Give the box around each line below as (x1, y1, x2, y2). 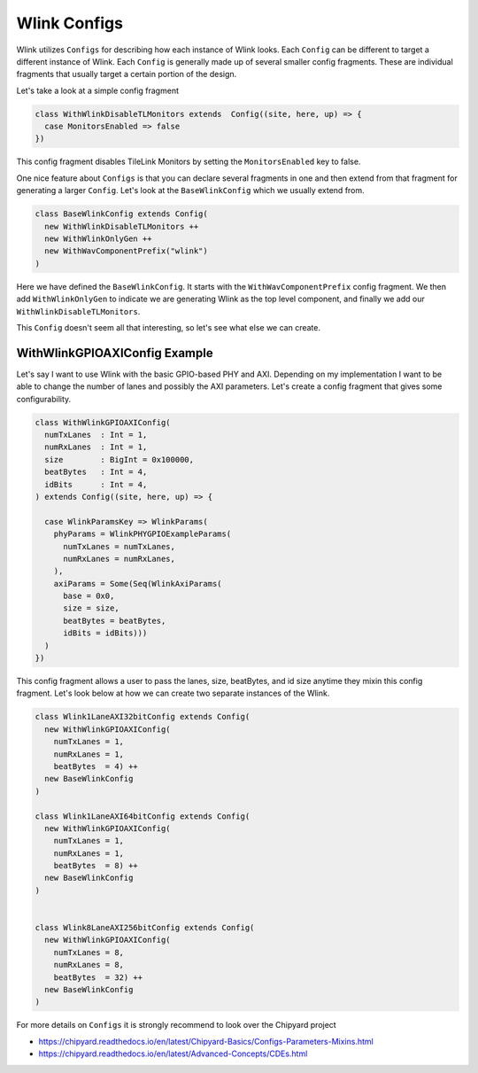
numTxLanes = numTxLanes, (63, 541, 176, 551)
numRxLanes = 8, (53, 960, 124, 970)
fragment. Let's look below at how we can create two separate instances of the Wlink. (16, 688, 330, 699)
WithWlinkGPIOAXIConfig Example (16, 346, 213, 361)
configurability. (16, 393, 72, 404)
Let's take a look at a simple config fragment (16, 85, 179, 96)
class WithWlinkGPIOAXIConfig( (35, 417, 172, 427)
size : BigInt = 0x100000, (44, 455, 195, 464)
